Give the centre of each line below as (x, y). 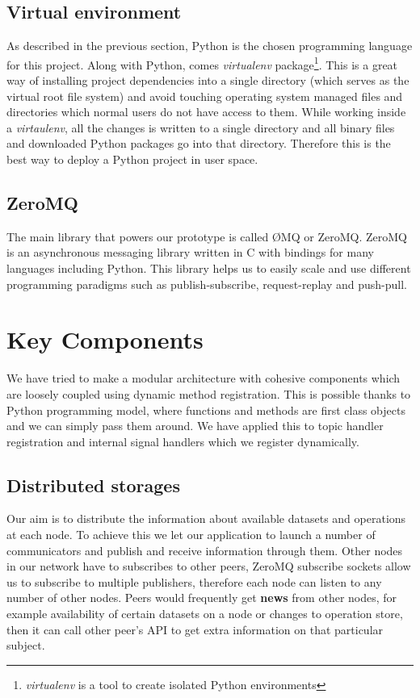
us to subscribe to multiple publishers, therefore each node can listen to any (194, 581)
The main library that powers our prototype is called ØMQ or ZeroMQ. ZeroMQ (207, 236)
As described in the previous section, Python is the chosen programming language (210, 46)
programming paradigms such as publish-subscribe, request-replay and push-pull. (207, 284)
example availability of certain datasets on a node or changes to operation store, (205, 614)
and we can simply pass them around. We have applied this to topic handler (195, 426)
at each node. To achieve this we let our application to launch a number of (191, 535)
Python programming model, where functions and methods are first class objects (206, 410)
